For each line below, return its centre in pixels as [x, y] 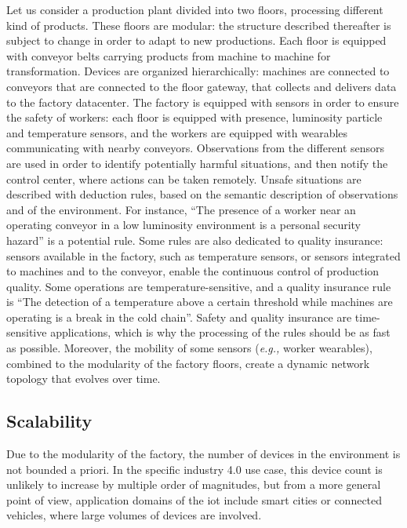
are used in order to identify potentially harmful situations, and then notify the [197, 163]
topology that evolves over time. [84, 379]
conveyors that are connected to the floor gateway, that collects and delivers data [202, 86]
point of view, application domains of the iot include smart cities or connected [194, 499]
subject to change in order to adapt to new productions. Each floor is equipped [196, 40]
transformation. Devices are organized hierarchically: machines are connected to [198, 71]
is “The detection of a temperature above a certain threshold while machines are [200, 302]
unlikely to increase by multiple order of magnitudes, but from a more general [194, 484]
